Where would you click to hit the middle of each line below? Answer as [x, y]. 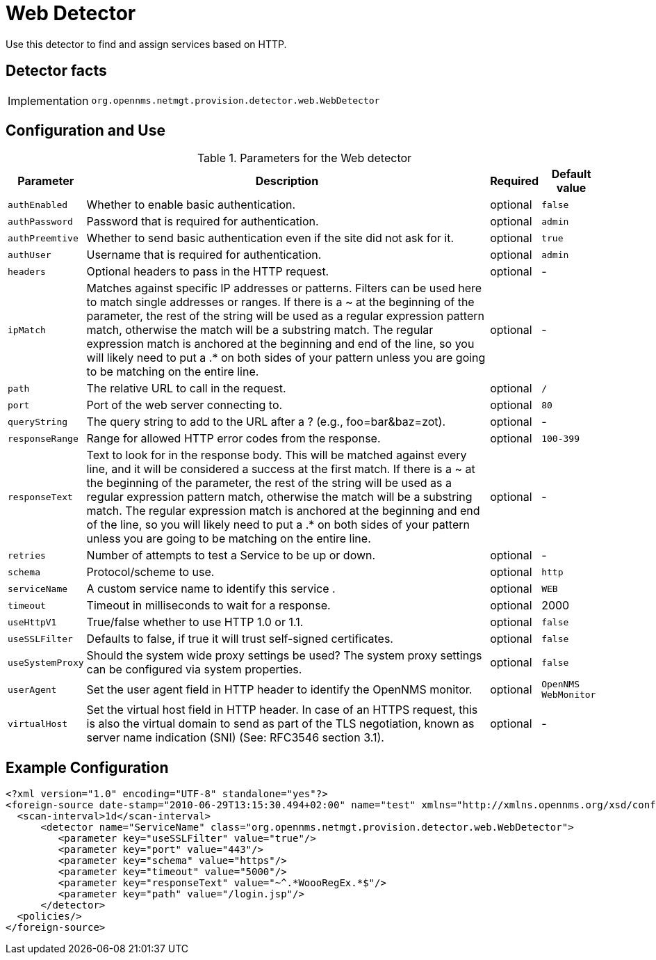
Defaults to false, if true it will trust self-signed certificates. [240, 639]
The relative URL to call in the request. [186, 389]
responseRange [43, 438]
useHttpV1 [32, 622]
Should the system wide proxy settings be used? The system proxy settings [284, 656]
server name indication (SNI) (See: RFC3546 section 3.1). [235, 738]
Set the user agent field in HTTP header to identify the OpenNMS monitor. [279, 690]
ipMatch [27, 330]
